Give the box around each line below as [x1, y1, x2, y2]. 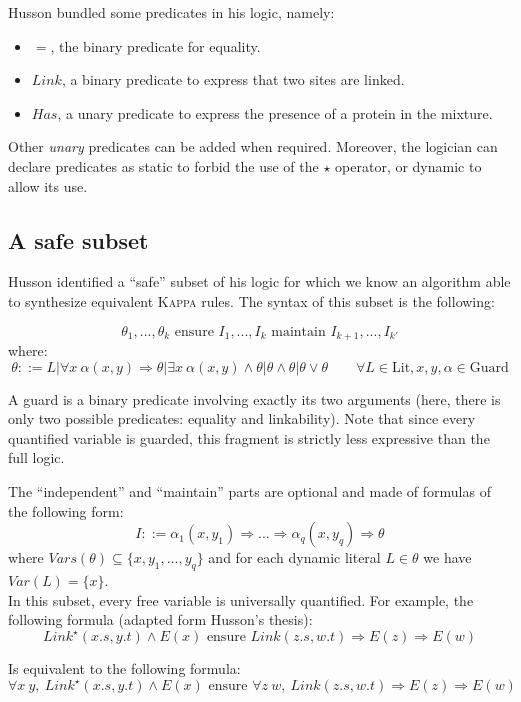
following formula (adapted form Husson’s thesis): [8, 609, 313, 630]
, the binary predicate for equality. [50, 35, 261, 56]
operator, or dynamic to [335, 155, 482, 176]
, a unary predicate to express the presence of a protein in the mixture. [57, 102, 493, 123]
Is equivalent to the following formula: [8, 658, 241, 679]
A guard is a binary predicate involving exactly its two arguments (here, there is [8, 388, 501, 409]
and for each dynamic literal [208, 547, 381, 568]
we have [423, 547, 472, 568]
